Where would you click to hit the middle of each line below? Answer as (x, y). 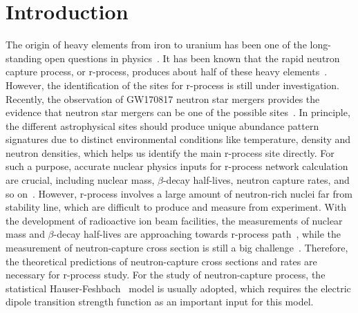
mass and (25, 234)
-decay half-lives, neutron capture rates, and (256, 180)
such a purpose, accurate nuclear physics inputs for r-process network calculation (177, 166)
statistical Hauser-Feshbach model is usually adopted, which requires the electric (178, 288)
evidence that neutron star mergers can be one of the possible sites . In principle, (178, 112)
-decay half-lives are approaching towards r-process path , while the (197, 234)
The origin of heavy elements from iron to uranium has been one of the (156, 45)
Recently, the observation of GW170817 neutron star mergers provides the (163, 98)
